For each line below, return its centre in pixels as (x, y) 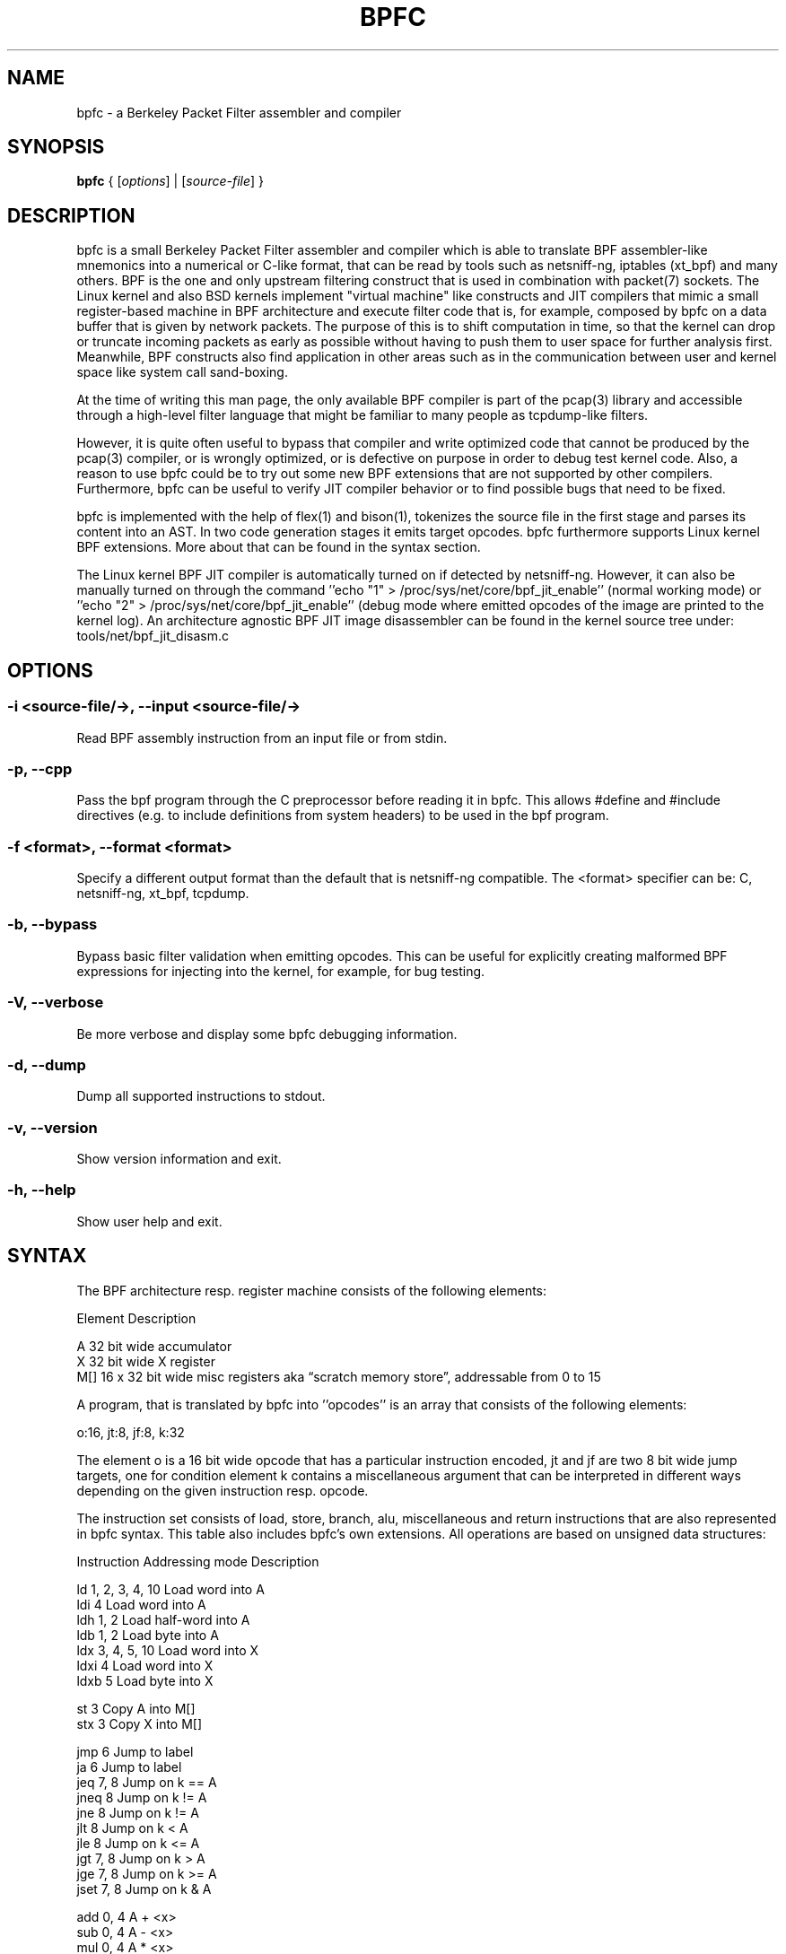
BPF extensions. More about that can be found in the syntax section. (279, 547)
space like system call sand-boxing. (182, 372)
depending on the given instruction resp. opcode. (223, 1490)
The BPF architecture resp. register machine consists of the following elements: (312, 1290)
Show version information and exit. (179, 1159)
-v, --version (52, 1127)
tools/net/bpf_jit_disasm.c (153, 636)
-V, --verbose (56, 1003)
